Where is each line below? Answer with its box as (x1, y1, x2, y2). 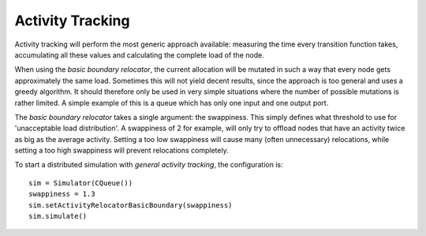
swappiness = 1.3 (28, 189, 95, 199)
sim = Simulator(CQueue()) (28, 178, 133, 187)
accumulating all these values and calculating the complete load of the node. (14, 50, 264, 59)
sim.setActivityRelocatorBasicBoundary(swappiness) (28, 200, 233, 209)
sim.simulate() (28, 212, 88, 221)
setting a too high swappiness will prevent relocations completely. (14, 146, 229, 155)
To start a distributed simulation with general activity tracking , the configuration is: (14, 160, 283, 170)
